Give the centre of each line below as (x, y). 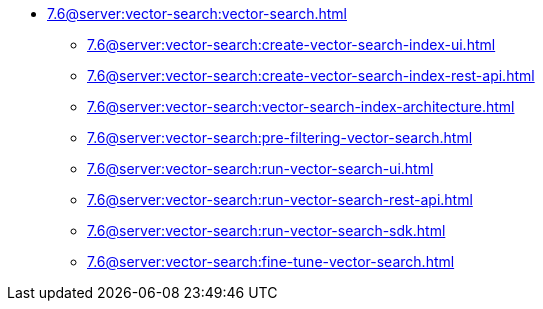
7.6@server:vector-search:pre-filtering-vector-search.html (280, 137)
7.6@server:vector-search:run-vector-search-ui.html (260, 168)
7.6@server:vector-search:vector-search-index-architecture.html (301, 106)
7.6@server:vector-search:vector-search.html (197, 13)
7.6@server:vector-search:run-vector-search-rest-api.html (280, 199)
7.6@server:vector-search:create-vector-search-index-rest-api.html (311, 75)
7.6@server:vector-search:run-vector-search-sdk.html (266, 230)
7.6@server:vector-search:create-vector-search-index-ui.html (291, 44)
